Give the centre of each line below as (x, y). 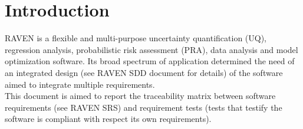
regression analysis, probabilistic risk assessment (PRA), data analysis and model (151, 49)
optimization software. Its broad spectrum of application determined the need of (150, 61)
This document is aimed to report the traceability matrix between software (140, 96)
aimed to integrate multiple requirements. (80, 84)
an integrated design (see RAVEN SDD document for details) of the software (144, 72)
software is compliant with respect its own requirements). (108, 119)
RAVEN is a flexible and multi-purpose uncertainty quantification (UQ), (136, 38)
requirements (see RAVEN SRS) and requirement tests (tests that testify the (144, 107)
